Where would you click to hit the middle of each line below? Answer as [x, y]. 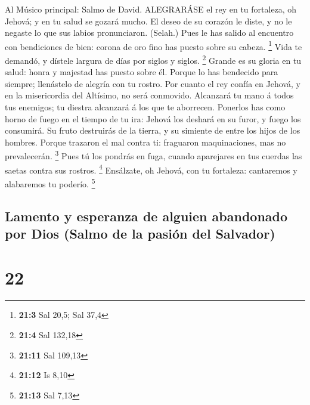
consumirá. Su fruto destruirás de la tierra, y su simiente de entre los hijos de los [153, 130]
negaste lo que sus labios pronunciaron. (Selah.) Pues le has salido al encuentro [149, 33]
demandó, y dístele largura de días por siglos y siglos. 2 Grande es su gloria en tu [153, 59]
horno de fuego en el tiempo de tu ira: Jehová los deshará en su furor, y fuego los [153, 118]
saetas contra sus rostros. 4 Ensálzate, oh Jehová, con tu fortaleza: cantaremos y [151, 169]
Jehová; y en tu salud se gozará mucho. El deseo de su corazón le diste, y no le [148, 21]
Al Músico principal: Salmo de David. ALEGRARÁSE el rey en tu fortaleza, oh [151, 9]
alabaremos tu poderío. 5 [50, 183]
